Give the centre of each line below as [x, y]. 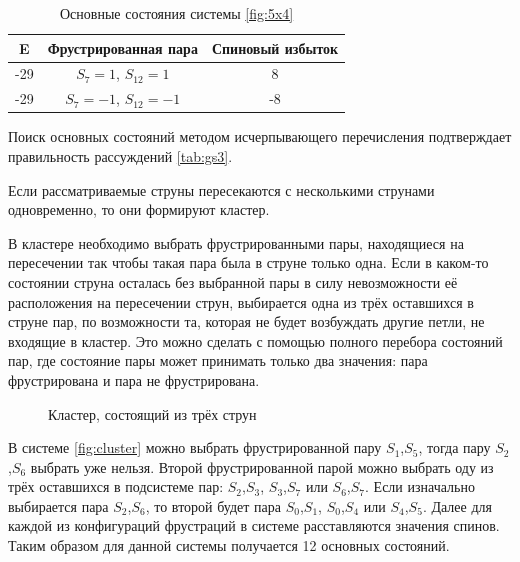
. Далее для [457, 505]
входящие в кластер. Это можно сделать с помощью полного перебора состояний [255, 340]
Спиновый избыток [275, 47]
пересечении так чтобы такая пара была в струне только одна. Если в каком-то [248, 262]
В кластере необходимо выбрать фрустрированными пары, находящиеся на [236, 242]
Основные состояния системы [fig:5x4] [176, 13]
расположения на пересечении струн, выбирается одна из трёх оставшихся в [241, 301]
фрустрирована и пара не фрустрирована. [134, 379]
